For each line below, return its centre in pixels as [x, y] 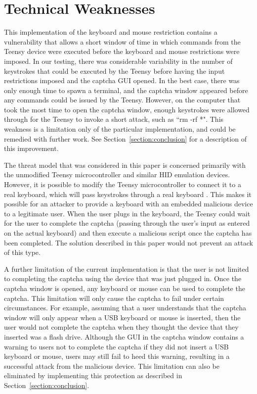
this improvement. [31, 148]
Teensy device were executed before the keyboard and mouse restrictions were [122, 51]
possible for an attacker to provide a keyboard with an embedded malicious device [128, 204]
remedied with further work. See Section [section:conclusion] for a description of [125, 138]
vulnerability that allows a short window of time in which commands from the [122, 41]
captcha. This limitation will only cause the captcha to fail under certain [114, 298]
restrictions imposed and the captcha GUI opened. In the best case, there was [122, 80]
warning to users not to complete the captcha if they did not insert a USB [116, 346]
